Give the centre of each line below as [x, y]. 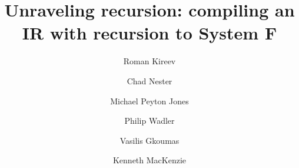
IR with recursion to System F [149, 33]
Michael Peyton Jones [149, 101]
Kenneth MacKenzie [149, 160]
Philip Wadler [149, 121]
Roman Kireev [149, 61]
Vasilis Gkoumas [149, 140]
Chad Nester [149, 80]
